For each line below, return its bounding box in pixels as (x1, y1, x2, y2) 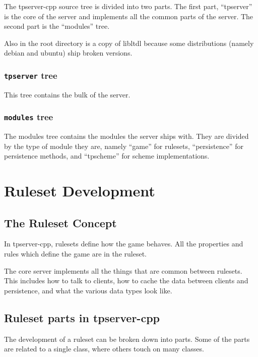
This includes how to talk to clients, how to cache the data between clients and (4, 275, 248, 286)
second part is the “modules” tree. (4, 21, 110, 31)
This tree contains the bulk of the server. (4, 89, 131, 99)
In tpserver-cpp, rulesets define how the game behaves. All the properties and (4, 238, 243, 249)
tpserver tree (4, 69, 57, 81)
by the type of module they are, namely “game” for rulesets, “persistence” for (4, 140, 243, 151)
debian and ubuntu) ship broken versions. (4, 47, 133, 58)
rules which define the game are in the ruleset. (4, 248, 147, 259)
